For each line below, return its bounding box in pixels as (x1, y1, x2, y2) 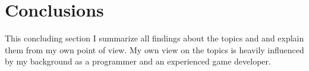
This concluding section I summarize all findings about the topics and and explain (5, 32, 304, 44)
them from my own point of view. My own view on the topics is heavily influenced (5, 43, 304, 56)
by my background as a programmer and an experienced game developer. (5, 55, 271, 67)
